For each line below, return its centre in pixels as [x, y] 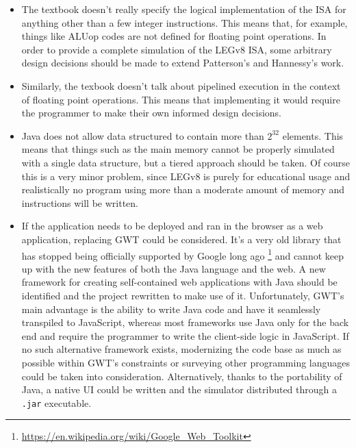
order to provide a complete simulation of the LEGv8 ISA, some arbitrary [177, 49]
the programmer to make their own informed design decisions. [151, 113]
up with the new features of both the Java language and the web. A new [174, 268]
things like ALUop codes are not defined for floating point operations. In [174, 36]
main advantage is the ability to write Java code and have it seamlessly [171, 309]
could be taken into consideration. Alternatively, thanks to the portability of [182, 376]
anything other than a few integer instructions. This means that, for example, [185, 22]
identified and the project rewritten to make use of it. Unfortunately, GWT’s [183, 295]
